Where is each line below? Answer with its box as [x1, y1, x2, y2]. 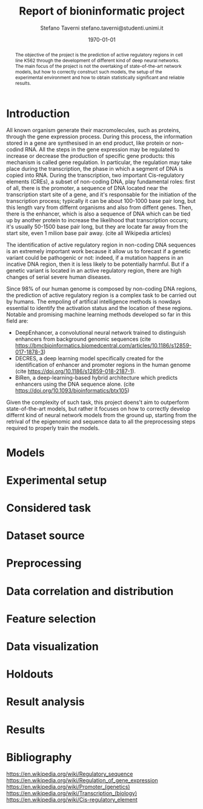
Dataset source [6, 529, 85, 543]
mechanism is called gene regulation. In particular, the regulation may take [6, 159, 192, 166]
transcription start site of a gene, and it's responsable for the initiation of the [6, 191, 197, 198]
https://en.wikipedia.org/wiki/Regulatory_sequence [6, 770, 133, 778]
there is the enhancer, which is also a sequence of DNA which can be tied [6, 210, 191, 217]
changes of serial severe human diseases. [6, 274, 112, 281]
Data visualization [6, 639, 99, 653]
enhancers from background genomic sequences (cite [15, 335, 151, 343]
